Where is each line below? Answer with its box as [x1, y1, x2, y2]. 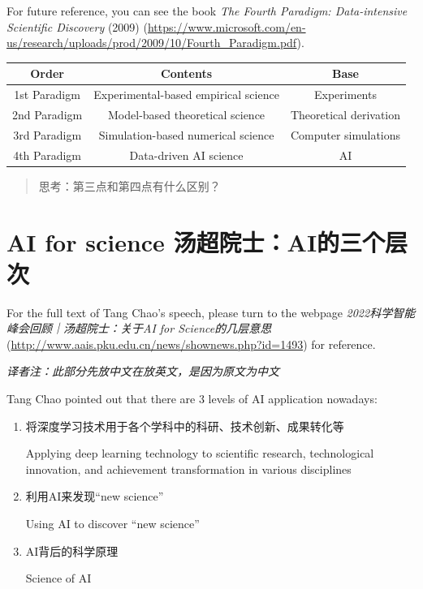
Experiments [314, 86, 377, 103]
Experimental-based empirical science [93, 86, 279, 103]
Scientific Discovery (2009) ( [6, 18, 148, 35]
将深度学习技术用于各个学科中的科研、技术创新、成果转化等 [25, 417, 344, 434]
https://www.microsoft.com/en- [147, 18, 306, 35]
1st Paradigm [14, 86, 80, 103]
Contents [161, 65, 213, 82]
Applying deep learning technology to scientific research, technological [25, 445, 374, 462]
